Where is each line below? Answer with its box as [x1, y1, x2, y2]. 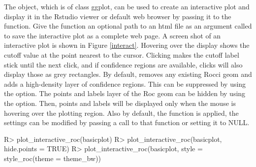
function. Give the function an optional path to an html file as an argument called [4, 21, 252, 31]
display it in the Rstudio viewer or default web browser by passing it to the [4, 11, 231, 21]
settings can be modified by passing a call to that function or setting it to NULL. [4, 117, 250, 128]
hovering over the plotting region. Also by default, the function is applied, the [4, 107, 239, 118]
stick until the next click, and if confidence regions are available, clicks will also [4, 59, 243, 69]
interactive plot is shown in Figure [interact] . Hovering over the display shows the [4, 40, 250, 50]
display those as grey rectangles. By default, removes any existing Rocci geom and [4, 69, 252, 79]
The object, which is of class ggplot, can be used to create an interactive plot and [4, 1, 250, 11]
